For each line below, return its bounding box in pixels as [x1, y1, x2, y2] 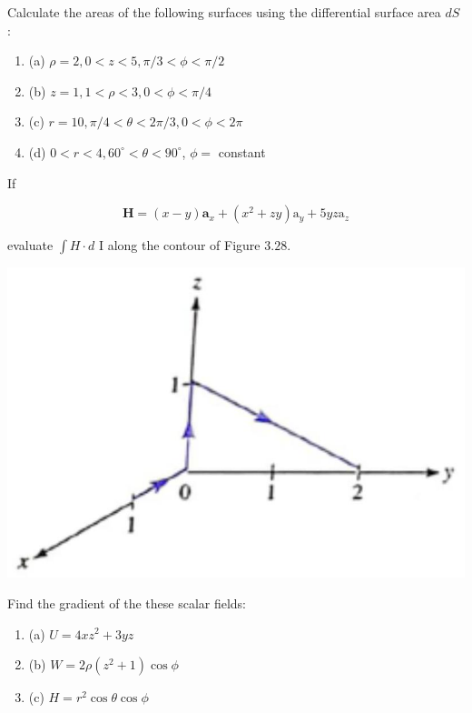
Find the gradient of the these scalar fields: [7, 593, 247, 612]
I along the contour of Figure [98, 236, 261, 255]
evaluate [7, 236, 54, 255]
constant [218, 142, 266, 161]
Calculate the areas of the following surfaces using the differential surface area [7, 3, 441, 21]
